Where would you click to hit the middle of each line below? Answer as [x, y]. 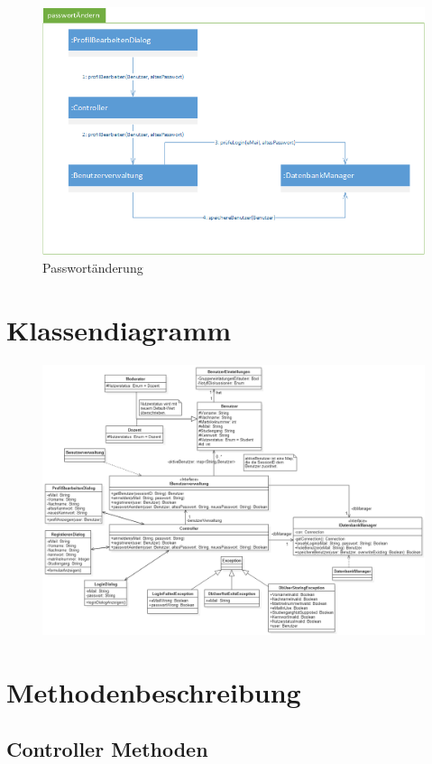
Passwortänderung [93, 268]
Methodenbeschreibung [154, 691]
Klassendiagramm [119, 329]
